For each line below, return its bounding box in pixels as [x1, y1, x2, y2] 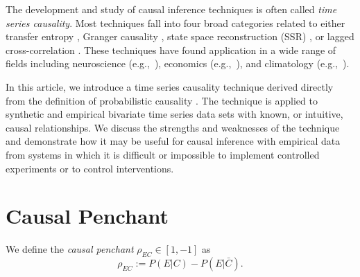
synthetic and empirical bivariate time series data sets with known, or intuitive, [6, 107, 343, 121]
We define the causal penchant [6, 242, 134, 256]
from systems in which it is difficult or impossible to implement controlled [6, 147, 320, 161]
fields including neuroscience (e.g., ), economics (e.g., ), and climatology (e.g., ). [6, 56, 350, 71]
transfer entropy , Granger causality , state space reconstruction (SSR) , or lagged [6, 29, 354, 44]
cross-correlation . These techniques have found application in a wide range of [6, 42, 336, 57]
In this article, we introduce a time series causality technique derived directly [6, 79, 334, 93]
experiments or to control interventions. [6, 161, 174, 175]
